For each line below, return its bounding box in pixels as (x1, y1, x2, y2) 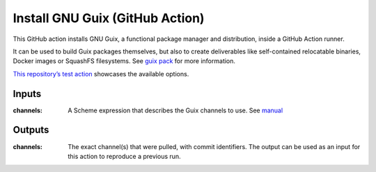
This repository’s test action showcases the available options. (13, 69, 189, 78)
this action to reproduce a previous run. (68, 152, 181, 160)
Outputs (13, 124, 49, 136)
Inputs (13, 87, 42, 100)
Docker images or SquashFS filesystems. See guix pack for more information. (13, 57, 236, 65)
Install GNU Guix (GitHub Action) (13, 10, 205, 26)
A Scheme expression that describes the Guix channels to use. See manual (68, 106, 283, 114)
